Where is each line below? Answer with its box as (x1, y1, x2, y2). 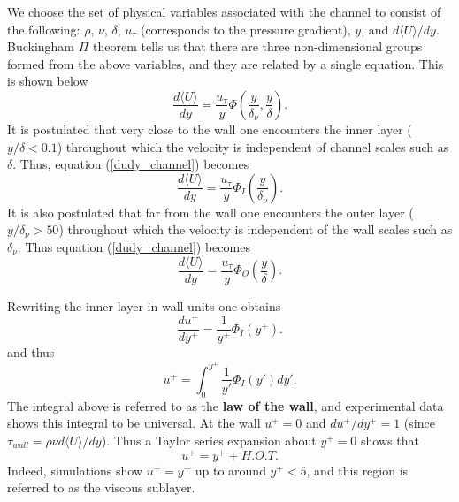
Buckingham (7, 37, 75, 56)
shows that (361, 430, 419, 449)
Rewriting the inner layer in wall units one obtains (7, 296, 281, 315)
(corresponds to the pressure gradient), (140, 19, 351, 38)
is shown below (7, 72, 88, 90)
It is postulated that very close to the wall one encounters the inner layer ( (7, 119, 412, 138)
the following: (7, 19, 80, 38)
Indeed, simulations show (7, 460, 143, 479)
